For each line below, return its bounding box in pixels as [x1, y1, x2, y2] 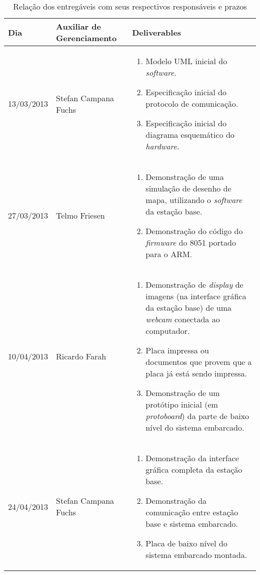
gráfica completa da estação [145, 464, 242, 475]
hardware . [145, 140, 179, 152]
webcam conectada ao [145, 313, 220, 325]
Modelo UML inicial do [145, 55, 227, 67]
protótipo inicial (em [145, 399, 218, 410]
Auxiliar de [56, 21, 101, 32]
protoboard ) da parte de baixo [145, 410, 249, 422]
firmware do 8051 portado [145, 237, 236, 248]
